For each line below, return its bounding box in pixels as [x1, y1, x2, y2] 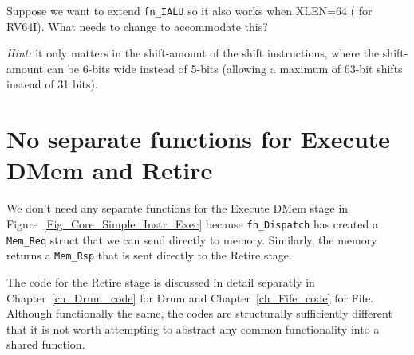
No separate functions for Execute [6, 123, 391, 155]
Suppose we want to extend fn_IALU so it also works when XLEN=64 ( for [6, 2, 373, 18]
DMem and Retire [6, 154, 213, 186]
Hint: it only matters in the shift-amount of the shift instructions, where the [6, 45, 380, 61]
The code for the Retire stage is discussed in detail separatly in [6, 273, 315, 290]
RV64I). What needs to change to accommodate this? [6, 18, 268, 34]
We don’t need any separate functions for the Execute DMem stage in [6, 200, 349, 217]
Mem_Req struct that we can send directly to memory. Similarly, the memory [6, 231, 377, 248]
